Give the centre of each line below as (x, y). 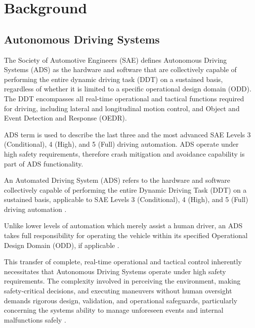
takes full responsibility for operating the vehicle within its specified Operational (126, 235)
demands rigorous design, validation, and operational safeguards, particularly (121, 300)
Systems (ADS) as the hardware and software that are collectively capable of (120, 69)
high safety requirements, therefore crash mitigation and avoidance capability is (125, 153)
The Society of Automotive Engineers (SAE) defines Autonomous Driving (115, 60)
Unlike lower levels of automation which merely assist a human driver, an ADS (123, 225)
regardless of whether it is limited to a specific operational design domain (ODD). (128, 89)
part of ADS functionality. (44, 163)
